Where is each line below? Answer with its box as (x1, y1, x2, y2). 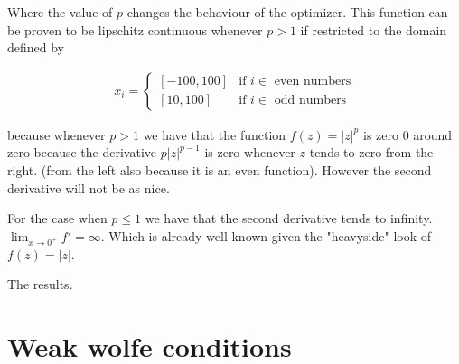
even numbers (274, 75, 351, 89)
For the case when (7, 209, 108, 228)
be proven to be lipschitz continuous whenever (7, 20, 263, 39)
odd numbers (274, 94, 347, 107)
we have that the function (143, 125, 286, 144)
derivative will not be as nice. (7, 178, 170, 197)
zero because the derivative (7, 143, 157, 162)
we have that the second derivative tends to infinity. (145, 209, 433, 228)
